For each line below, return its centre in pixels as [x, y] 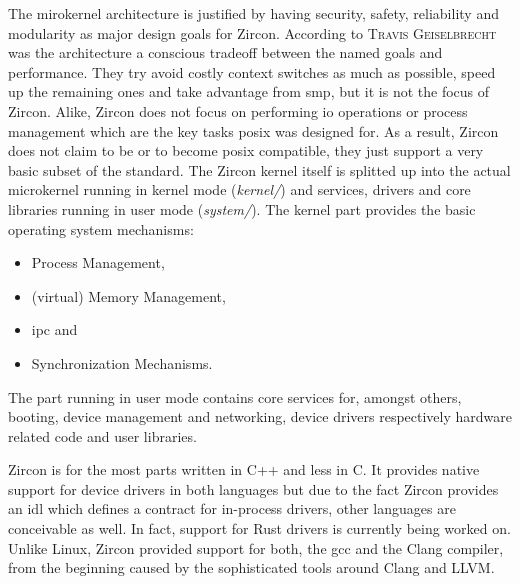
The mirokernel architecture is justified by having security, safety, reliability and [253, 13]
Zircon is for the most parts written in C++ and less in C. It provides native [244, 469]
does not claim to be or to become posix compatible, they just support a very [246, 150]
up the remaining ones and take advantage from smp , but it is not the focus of [249, 91]
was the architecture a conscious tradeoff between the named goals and [225, 52]
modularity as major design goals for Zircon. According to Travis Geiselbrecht [252, 32]
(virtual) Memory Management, [128, 295]
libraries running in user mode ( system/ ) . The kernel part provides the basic [242, 208]
